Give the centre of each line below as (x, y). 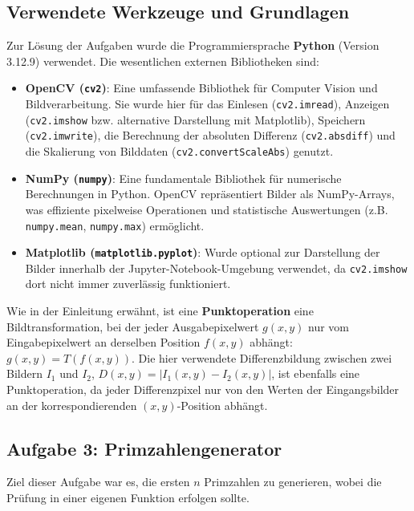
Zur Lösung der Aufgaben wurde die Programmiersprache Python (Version (193, 45)
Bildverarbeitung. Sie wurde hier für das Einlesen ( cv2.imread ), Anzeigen (207, 104)
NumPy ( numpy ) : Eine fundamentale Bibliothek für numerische (183, 178)
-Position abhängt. (222, 405)
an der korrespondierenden (72, 405)
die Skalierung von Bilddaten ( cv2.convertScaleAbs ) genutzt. (179, 151)
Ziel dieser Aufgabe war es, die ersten (98, 482)
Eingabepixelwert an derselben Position (103, 342)
